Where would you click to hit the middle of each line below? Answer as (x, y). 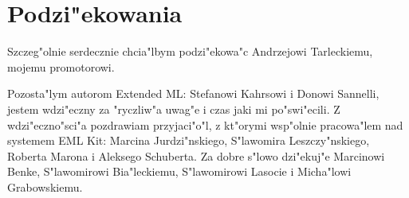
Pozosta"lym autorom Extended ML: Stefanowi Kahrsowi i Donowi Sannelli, (193, 93)
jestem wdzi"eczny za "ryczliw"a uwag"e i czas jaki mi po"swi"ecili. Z (174, 109)
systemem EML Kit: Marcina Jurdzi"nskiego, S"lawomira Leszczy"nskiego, (189, 140)
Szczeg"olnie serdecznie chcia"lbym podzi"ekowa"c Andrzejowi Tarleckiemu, (190, 51)
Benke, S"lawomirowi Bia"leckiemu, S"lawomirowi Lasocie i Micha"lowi (179, 171)
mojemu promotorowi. (61, 66)
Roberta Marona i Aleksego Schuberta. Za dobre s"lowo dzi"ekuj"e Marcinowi (196, 155)
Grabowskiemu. (45, 186)
